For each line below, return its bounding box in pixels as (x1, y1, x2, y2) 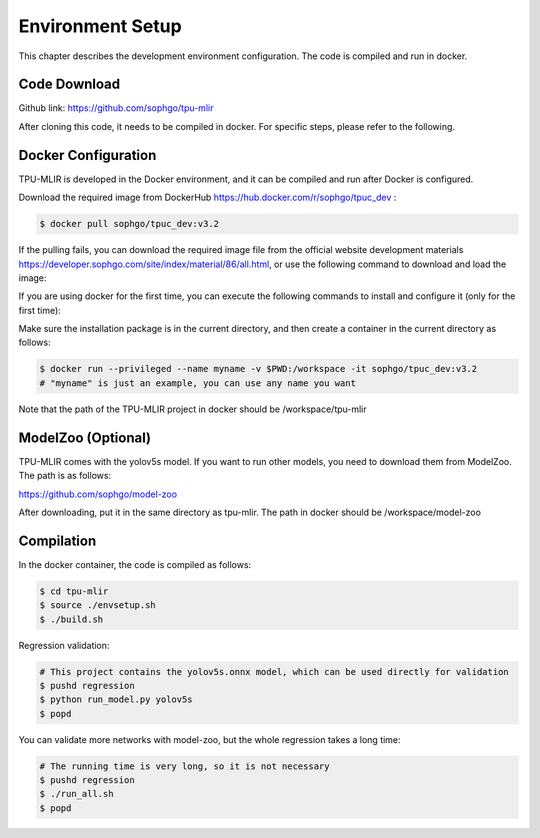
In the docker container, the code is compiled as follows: (18, 558, 252, 570)
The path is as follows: (18, 470, 112, 482)
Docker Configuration (18, 146, 157, 164)
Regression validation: (18, 639, 110, 651)
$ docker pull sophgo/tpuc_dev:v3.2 (39, 218, 220, 230)
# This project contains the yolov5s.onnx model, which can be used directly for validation (39, 666, 509, 677)
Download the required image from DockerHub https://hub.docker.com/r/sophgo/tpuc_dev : (18, 191, 397, 204)
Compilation (18, 532, 97, 549)
